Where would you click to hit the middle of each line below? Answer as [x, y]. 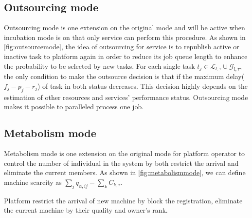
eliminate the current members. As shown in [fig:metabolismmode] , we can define [125, 172]
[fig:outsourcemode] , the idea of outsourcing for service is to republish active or [122, 47]
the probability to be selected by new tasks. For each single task [99, 66]
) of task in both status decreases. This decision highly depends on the [142, 86]
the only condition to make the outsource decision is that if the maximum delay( [124, 76]
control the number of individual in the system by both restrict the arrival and [121, 163]
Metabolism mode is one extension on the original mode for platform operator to [125, 153]
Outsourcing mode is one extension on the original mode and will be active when [125, 28]
